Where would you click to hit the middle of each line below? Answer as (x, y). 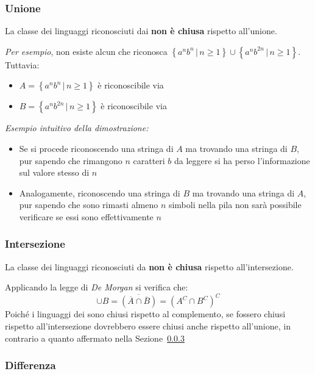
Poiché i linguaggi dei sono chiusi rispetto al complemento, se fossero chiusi (145, 314)
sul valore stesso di (54, 172)
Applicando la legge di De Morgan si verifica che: (97, 287)
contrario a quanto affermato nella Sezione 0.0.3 (95, 338)
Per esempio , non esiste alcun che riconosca (86, 51)
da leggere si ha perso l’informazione (242, 160)
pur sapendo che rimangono (71, 160)
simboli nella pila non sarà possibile (235, 205)
